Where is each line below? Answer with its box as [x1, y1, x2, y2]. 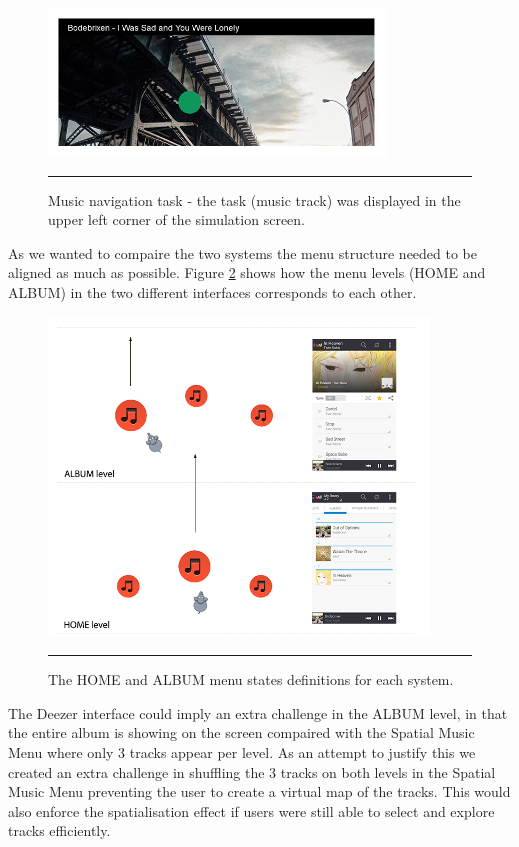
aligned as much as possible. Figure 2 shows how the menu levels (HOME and [8, 262, 486, 283]
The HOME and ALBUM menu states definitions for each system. [48, 669, 454, 690]
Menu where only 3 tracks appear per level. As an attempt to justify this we [8, 742, 476, 763]
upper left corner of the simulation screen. [48, 209, 305, 230]
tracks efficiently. [8, 820, 111, 841]
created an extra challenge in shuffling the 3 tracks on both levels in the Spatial [8, 761, 496, 782]
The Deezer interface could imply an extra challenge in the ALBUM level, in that [8, 702, 508, 723]
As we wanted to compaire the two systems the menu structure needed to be [8, 242, 478, 263]
